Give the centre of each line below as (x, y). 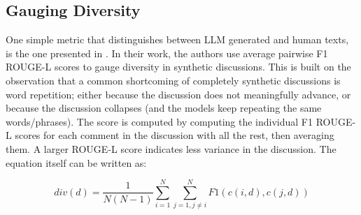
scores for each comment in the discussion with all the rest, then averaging (175, 135)
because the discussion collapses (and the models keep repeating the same (164, 108)
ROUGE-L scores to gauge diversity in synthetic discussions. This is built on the (178, 67)
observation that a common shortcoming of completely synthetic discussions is (173, 80)
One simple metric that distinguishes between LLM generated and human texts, (177, 39)
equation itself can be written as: (76, 162)
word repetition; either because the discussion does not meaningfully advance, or (178, 94)
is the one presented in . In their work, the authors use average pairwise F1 (167, 53)
